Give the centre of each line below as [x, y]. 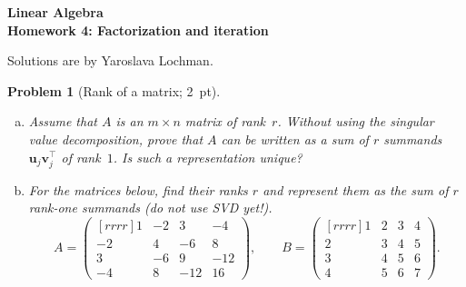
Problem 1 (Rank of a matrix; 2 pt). [114, 90]
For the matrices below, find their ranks [138, 189]
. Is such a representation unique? [208, 157]
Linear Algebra [55, 12]
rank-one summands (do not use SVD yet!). [150, 208]
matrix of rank [225, 121]
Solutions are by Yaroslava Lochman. [110, 60]
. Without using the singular [356, 121]
